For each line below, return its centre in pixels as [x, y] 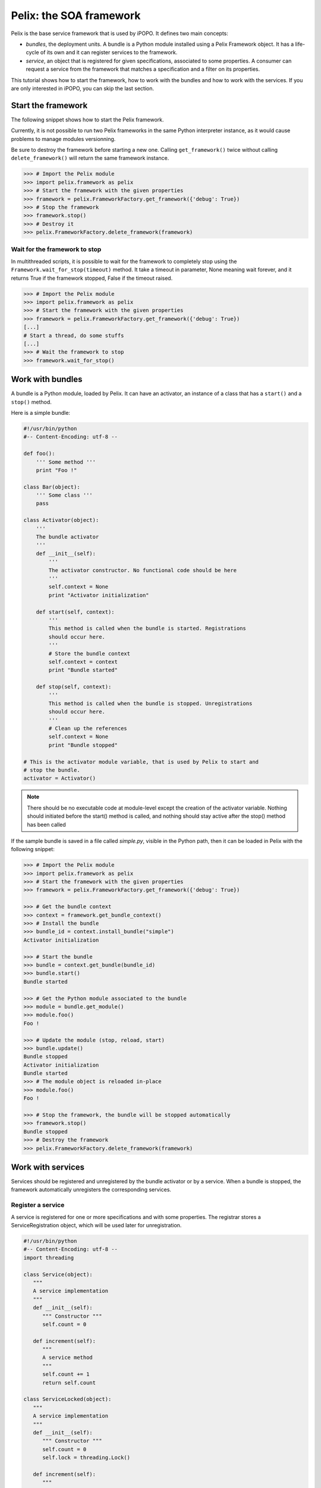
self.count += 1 [66, 1374]
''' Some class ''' [64, 495]
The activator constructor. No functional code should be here [143, 570]
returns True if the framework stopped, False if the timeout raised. [92, 278]
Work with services [48, 1167]
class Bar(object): [52, 487]
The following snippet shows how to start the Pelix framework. [87, 120]
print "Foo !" [56, 470]
